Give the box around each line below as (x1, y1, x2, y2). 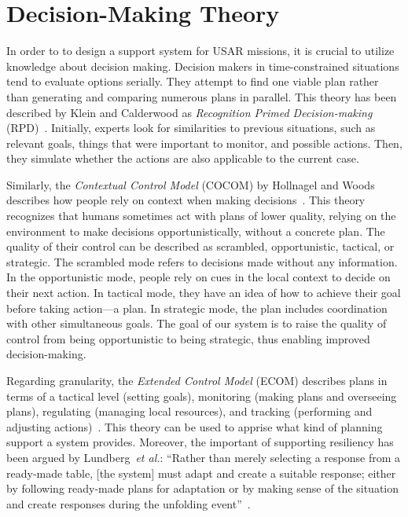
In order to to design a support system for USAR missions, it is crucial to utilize (6, 42, 395, 59)
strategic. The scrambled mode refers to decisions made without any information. (6, 253, 398, 269)
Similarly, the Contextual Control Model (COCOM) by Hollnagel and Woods (6, 176, 375, 192)
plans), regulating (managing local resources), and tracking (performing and (6, 403, 373, 420)
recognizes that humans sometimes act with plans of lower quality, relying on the (6, 207, 396, 224)
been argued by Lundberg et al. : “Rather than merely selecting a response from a (6, 449, 400, 465)
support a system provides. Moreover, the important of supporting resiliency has (6, 434, 394, 450)
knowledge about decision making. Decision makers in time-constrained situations (6, 57, 399, 74)
